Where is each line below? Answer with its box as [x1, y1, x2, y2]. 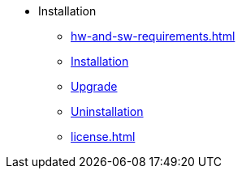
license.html [71, 130, 136, 143]
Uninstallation [71, 105, 144, 118]
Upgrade [71, 79, 118, 93]
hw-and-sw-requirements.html [71, 29, 236, 43]
